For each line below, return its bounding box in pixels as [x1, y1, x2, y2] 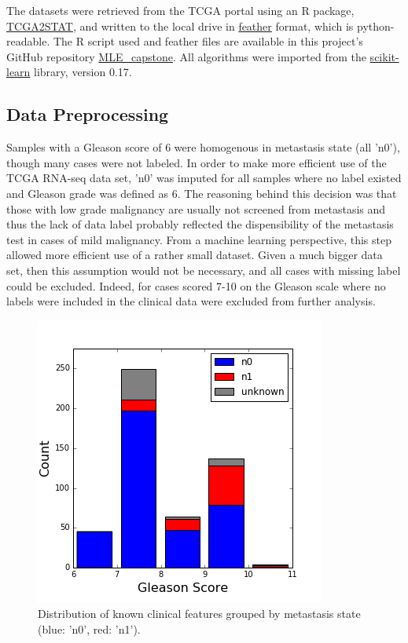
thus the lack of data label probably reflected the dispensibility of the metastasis [6, 216, 394, 232]
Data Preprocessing [6, 102, 169, 126]
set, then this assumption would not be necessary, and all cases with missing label [6, 261, 401, 278]
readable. [6, 33, 50, 49]
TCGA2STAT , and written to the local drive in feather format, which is [6, 17, 354, 34]
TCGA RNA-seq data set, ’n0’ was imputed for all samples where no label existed [6, 170, 402, 186]
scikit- [369, 48, 399, 64]
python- [357, 17, 395, 34]
